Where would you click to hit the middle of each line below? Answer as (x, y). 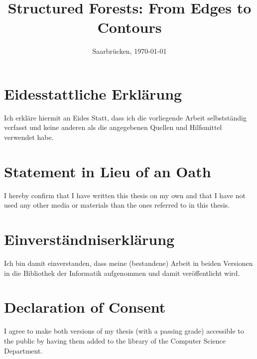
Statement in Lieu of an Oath (108, 171)
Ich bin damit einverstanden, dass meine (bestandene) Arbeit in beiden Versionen (128, 263)
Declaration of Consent (85, 307)
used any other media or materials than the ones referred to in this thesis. (117, 205)
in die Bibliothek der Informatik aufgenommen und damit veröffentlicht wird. (122, 273)
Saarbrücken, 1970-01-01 (129, 51)
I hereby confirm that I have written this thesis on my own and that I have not (125, 195)
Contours (129, 27)
